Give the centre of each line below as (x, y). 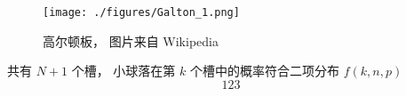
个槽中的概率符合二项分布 (265, 71)
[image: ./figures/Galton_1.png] (141, 12)
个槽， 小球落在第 (123, 71)
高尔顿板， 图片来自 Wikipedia (131, 40)
